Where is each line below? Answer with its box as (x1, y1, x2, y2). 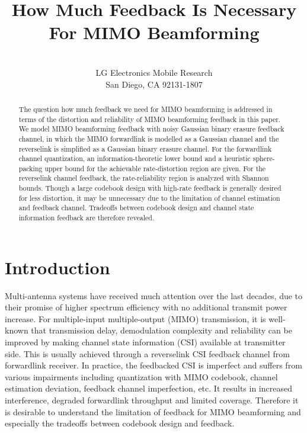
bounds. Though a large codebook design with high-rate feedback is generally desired (18, 183, 282, 193)
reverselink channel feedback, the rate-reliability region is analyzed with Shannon (18, 173, 269, 183)
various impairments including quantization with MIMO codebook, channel (5, 370, 278, 383)
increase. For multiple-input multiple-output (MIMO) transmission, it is (5, 312, 266, 325)
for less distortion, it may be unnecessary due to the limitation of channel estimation (18, 193, 280, 203)
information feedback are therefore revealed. (18, 213, 155, 223)
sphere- (252, 153, 275, 163)
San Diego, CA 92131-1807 (105, 78, 203, 90)
